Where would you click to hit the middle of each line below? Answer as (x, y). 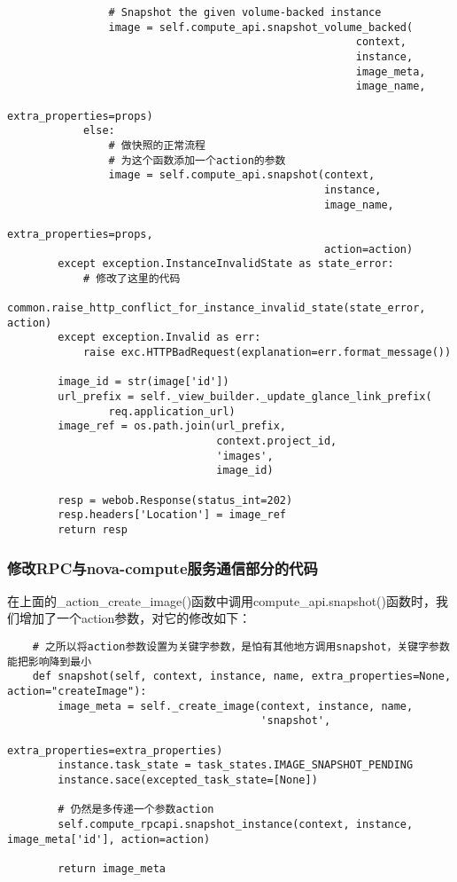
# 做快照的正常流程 (157, 145)
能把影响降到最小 (50, 661)
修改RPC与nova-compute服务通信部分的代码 (163, 567)
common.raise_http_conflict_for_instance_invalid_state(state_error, (217, 308)
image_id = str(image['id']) (143, 382)
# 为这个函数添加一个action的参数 (197, 160)
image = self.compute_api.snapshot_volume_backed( (261, 27)
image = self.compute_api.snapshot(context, (242, 175)
